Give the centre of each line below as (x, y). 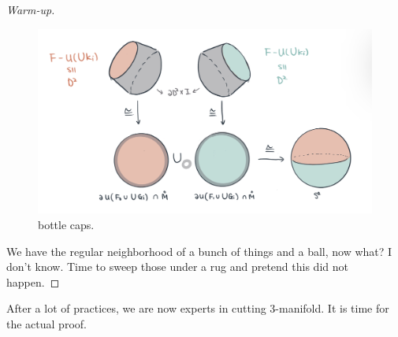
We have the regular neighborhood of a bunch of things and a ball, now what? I (199, 251)
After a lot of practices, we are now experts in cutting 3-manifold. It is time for (198, 308)
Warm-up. (31, 9)
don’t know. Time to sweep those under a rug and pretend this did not (177, 267)
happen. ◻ (33, 281)
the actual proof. (46, 323)
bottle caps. (66, 224)
